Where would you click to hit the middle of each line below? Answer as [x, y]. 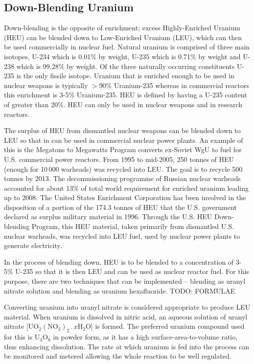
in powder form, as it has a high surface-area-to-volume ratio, [145, 337]
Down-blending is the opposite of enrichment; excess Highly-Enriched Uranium [122, 28]
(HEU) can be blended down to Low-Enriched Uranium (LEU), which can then [123, 37]
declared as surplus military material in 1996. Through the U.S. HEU [108, 216]
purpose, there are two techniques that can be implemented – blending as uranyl [125, 281]
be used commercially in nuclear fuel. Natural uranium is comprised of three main [127, 47]
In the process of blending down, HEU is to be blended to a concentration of [119, 262]
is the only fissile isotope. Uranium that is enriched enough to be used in [125, 76]
